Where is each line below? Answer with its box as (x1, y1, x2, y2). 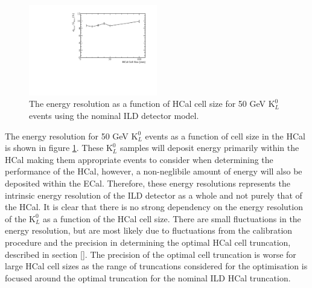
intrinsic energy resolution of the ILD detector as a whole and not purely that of (5, 188, 302, 201)
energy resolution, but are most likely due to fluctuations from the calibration (5, 224, 293, 237)
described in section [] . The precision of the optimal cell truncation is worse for (5, 248, 296, 260)
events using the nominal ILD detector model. (29, 109, 199, 122)
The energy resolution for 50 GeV (5, 129, 129, 142)
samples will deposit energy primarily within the (119, 141, 299, 154)
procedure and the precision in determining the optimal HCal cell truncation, (5, 235, 291, 248)
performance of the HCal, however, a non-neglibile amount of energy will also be (5, 165, 302, 178)
